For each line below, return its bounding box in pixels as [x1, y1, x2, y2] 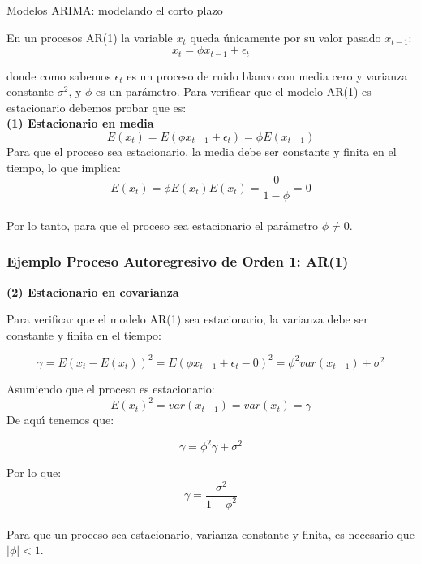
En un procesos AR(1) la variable [6, 28, 173, 46]
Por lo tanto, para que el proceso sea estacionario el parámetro [6, 216, 319, 233]
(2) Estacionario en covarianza [6, 283, 179, 300]
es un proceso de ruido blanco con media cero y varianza [127, 67, 408, 84]
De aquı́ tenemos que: [6, 411, 114, 428]
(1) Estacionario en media [6, 115, 154, 132]
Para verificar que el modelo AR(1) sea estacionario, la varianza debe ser [6, 310, 368, 328]
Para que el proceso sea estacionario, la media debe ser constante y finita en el [6, 143, 397, 160]
